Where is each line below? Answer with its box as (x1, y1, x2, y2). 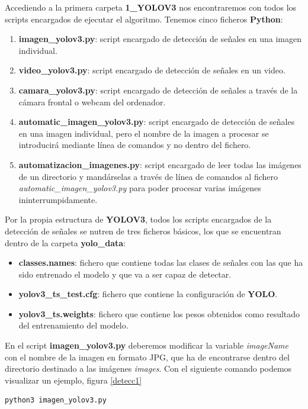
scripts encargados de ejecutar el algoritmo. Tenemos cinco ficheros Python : (5, 12, 283, 25)
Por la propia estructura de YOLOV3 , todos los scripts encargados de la (5, 213, 272, 226)
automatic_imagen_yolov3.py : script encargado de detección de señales (18, 115, 295, 128)
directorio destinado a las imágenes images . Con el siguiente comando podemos (5, 362, 292, 375)
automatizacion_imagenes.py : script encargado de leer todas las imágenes (18, 158, 301, 170)
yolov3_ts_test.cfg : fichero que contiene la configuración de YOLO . (18, 288, 278, 300)
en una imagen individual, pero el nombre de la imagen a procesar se (18, 127, 269, 139)
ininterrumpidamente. (18, 193, 98, 205)
